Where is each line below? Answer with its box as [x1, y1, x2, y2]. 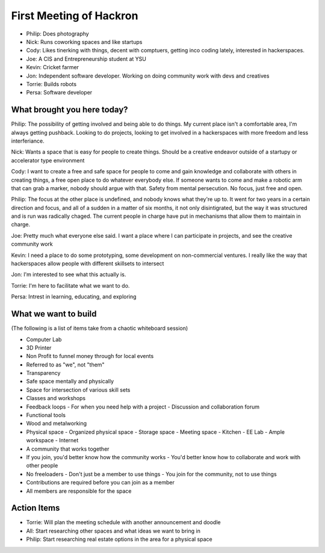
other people [26, 462, 58, 469]
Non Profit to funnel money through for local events [26, 353, 154, 360]
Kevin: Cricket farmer [26, 64, 79, 71]
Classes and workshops [26, 395, 86, 402]
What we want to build [11, 309, 97, 319]
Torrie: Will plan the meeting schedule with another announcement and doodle [26, 519, 221, 526]
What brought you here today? [11, 105, 129, 115]
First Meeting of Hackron [11, 9, 138, 22]
